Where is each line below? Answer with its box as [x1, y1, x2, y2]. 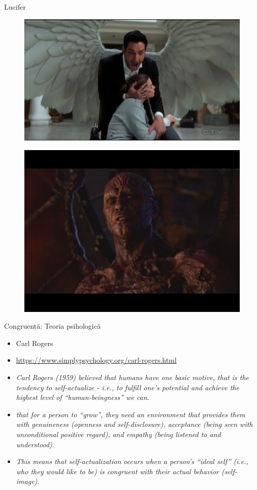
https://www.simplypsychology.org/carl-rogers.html [16, 355, 177, 365]
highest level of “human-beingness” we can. [16, 392, 149, 402]
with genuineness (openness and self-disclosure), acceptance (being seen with [16, 419, 253, 429]
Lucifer [4, 2, 26, 12]
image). [16, 476, 40, 486]
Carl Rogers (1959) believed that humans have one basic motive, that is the [16, 372, 249, 383]
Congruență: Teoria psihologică [4, 321, 101, 331]
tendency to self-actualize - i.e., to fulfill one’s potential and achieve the [16, 382, 239, 392]
